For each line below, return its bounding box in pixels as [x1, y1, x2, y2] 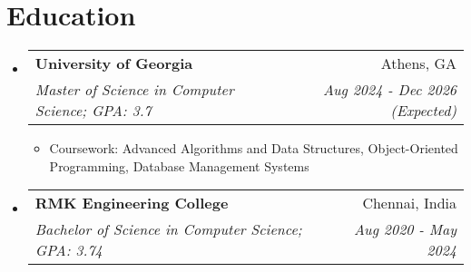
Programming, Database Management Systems [49, 156, 309, 175]
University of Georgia [34, 53, 193, 74]
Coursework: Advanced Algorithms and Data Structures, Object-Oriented [49, 139, 458, 158]
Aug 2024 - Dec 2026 [322, 79, 456, 101]
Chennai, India [362, 192, 456, 214]
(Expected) [390, 100, 456, 121]
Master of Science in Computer [34, 79, 234, 101]
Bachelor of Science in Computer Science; [34, 219, 302, 240]
